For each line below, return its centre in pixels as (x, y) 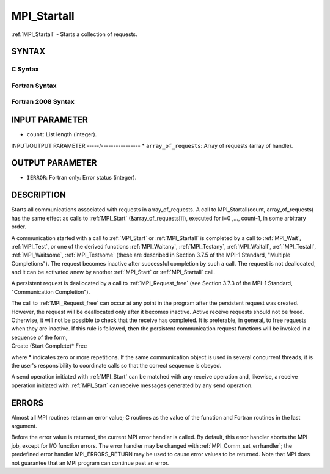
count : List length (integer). (62, 134)
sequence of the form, (39, 337)
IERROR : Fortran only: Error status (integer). (82, 178)
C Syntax (25, 69)
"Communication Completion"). (51, 292)
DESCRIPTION (39, 195)
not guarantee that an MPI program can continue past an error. (90, 463)
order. (19, 227)
